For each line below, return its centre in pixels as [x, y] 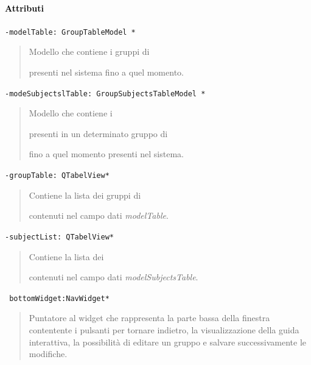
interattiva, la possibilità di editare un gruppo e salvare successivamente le [168, 342]
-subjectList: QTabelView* [59, 237]
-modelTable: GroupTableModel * [70, 32]
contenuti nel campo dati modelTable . [99, 215]
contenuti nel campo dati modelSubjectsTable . [114, 277]
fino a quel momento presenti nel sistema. [106, 154]
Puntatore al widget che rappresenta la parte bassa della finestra [149, 318]
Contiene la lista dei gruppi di [85, 195]
